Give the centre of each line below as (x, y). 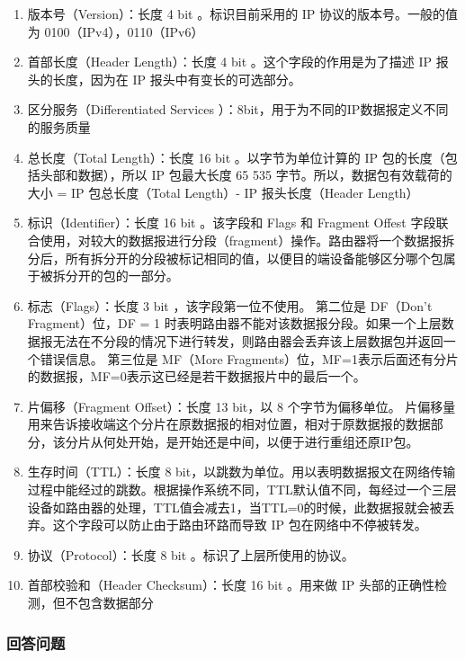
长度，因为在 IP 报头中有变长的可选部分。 (177, 79)
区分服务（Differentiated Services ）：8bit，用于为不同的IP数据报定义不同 (238, 109)
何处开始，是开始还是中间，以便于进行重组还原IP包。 (261, 441)
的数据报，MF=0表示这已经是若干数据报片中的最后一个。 (197, 376)
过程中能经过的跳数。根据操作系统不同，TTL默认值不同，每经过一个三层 (242, 490)
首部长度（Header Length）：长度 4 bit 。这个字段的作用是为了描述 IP (229, 62)
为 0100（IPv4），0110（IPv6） (116, 31)
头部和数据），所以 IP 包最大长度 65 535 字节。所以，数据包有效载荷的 (246, 175)
